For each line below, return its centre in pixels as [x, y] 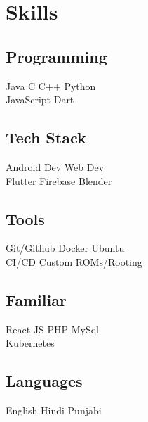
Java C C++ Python [51, 85]
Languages [44, 381]
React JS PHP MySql [53, 329]
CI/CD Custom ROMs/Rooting [74, 261]
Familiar [36, 299]
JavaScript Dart [40, 100]
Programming [56, 56]
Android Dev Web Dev [55, 166]
